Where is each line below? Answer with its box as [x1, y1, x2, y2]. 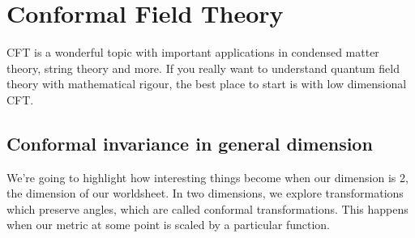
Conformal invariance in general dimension [6, 130, 373, 155]
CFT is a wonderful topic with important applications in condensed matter [6, 44, 379, 61]
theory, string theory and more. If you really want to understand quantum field [6, 59, 400, 76]
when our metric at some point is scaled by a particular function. [6, 216, 330, 233]
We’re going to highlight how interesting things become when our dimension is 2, [6, 168, 409, 185]
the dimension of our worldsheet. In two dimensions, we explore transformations [6, 185, 404, 202]
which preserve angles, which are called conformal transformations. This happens [6, 200, 409, 217]
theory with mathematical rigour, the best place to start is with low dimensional [6, 75, 407, 92]
